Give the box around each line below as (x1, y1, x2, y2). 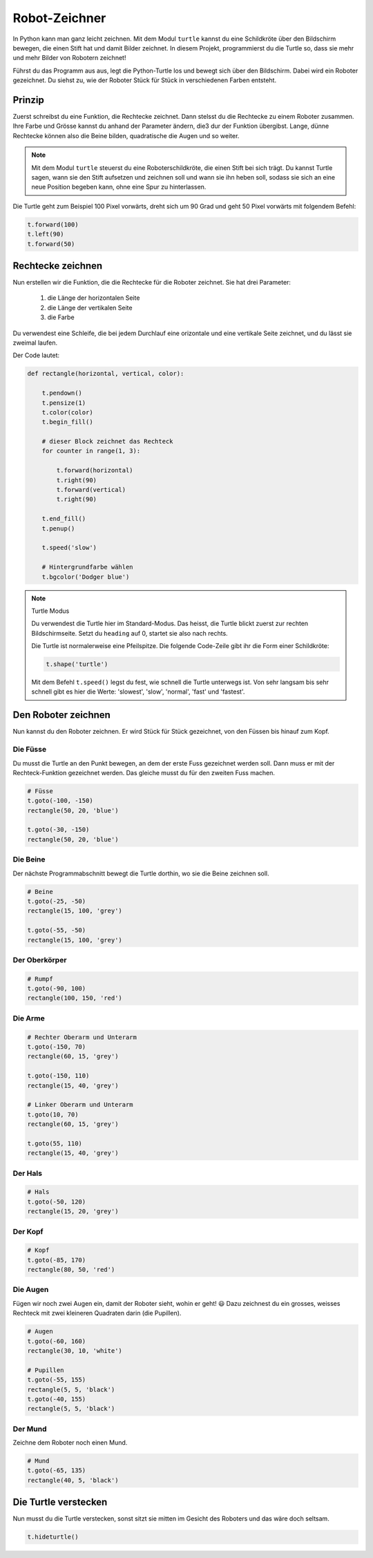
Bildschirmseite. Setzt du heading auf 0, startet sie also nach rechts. (31, 629, 228, 637)
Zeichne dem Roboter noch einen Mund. (12, 1438, 128, 1447)
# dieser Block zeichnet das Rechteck (41, 437, 173, 446)
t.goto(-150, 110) (27, 1072, 90, 1080)
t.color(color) (41, 408, 93, 416)
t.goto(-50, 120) (27, 1197, 86, 1206)
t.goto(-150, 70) (27, 1043, 86, 1050)
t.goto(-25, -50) (27, 897, 86, 905)
